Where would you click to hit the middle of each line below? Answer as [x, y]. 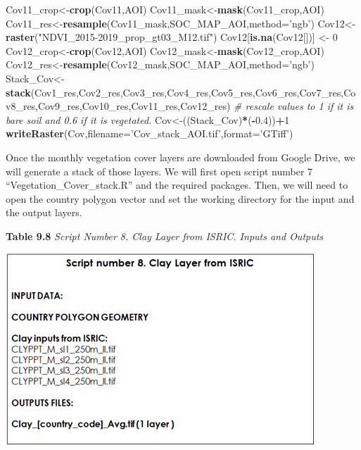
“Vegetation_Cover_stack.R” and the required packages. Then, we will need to [177, 185]
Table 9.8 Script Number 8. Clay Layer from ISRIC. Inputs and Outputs [165, 236]
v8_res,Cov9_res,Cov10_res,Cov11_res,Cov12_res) [118, 106]
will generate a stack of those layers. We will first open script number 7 [159, 171]
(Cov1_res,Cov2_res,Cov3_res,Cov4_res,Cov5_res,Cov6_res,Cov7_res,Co [193, 92]
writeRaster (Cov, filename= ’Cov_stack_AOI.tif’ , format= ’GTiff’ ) [150, 133]
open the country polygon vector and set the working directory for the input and [180, 198]
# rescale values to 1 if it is [294, 106]
